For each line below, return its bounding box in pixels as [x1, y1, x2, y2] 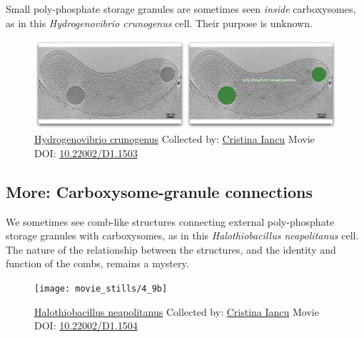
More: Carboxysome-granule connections [6, 180, 313, 202]
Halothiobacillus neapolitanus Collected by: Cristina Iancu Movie [34, 304, 319, 319]
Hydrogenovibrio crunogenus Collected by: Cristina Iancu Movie [34, 131, 315, 146]
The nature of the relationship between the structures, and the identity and [6, 242, 336, 257]
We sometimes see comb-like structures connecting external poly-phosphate [6, 214, 335, 229]
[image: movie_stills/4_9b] [34, 283, 168, 294]
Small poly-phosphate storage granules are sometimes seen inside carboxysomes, [6, 1, 356, 16]
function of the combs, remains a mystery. [6, 256, 189, 271]
